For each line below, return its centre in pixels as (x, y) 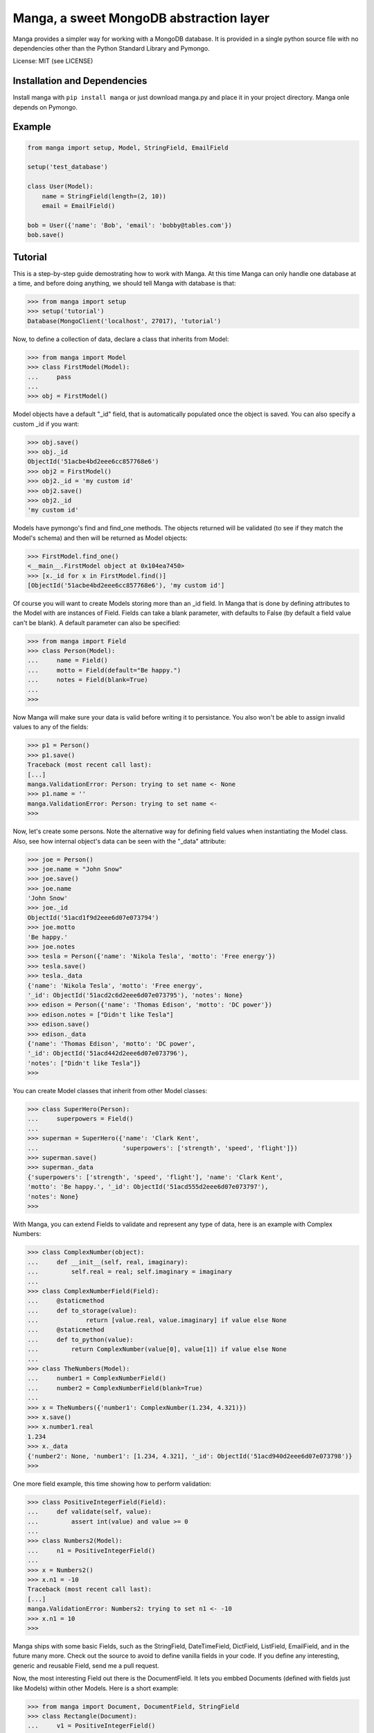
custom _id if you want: (46, 424)
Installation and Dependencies (80, 81)
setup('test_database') (68, 167)
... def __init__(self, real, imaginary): (108, 1262)
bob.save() (46, 235)
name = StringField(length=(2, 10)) (104, 196)
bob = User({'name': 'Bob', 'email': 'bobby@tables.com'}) (130, 225)
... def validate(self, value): (90, 1512)
